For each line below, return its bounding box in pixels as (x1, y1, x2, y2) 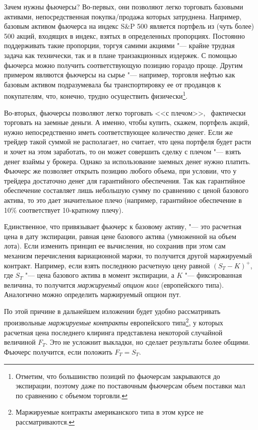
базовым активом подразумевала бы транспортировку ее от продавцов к (4, 79, 221, 89)
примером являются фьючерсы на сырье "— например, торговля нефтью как (4, 69, 235, 80)
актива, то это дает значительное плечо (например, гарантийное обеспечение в (4, 194, 242, 205)
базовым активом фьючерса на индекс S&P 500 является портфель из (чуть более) (4, 21, 254, 31)
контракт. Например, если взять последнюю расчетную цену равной (4, 260, 210, 270)
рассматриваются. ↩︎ (15, 416, 75, 427)
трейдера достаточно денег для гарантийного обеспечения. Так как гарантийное (4, 175, 245, 185)
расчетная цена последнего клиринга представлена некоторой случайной (4, 327, 223, 337)
